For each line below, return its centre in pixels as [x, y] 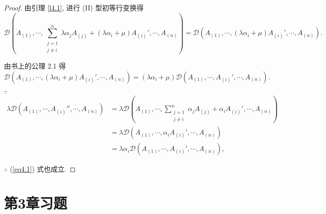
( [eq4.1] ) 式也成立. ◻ [43, 169]
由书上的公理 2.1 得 [35, 66]
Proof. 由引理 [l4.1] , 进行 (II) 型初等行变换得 [74, 7]
